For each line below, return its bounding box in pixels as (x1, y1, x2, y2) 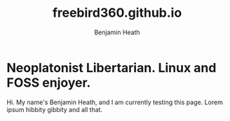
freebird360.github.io (52, 5, 182, 21)
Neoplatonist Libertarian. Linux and (6, 59, 217, 76)
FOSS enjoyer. (6, 75, 91, 90)
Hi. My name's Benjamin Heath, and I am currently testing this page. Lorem (6, 98, 224, 106)
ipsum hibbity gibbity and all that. (6, 105, 103, 113)
